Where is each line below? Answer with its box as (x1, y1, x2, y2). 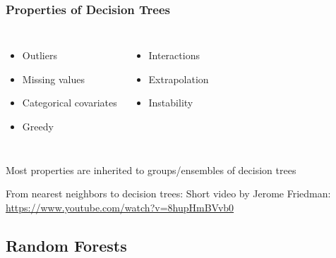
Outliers (22, 48, 57, 63)
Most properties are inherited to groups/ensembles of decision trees (6, 162, 296, 177)
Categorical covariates (22, 95, 117, 110)
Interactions (148, 48, 200, 63)
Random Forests (6, 234, 127, 256)
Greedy (22, 119, 54, 133)
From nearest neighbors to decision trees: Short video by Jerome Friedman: (6, 186, 331, 201)
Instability (148, 95, 193, 110)
